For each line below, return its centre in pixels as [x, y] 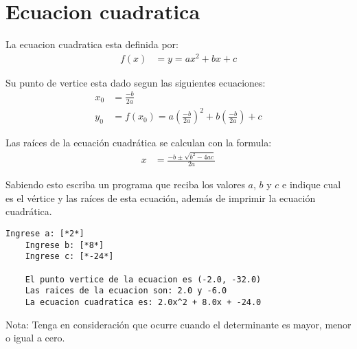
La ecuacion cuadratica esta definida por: [92, 44]
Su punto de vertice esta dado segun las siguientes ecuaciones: [136, 82]
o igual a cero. [35, 338]
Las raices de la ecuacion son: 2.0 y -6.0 [126, 291]
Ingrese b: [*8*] [65, 245]
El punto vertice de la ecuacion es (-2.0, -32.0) [143, 279]
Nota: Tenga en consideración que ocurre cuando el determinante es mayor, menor [178, 324]
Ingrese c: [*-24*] [69, 257]
